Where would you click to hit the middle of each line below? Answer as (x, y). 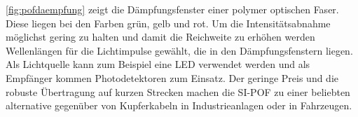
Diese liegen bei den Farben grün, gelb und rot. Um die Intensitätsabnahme (168, 23)
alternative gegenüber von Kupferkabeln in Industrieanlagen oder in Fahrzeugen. (179, 105)
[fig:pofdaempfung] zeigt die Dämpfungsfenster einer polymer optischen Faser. (172, 9)
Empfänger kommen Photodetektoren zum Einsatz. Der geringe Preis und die (172, 77)
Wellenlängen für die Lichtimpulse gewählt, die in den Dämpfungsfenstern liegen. (179, 50)
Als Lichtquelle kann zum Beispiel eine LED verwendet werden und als (158, 64)
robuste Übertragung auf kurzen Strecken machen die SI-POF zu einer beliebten (178, 91)
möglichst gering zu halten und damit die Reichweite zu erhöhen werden (160, 37)
